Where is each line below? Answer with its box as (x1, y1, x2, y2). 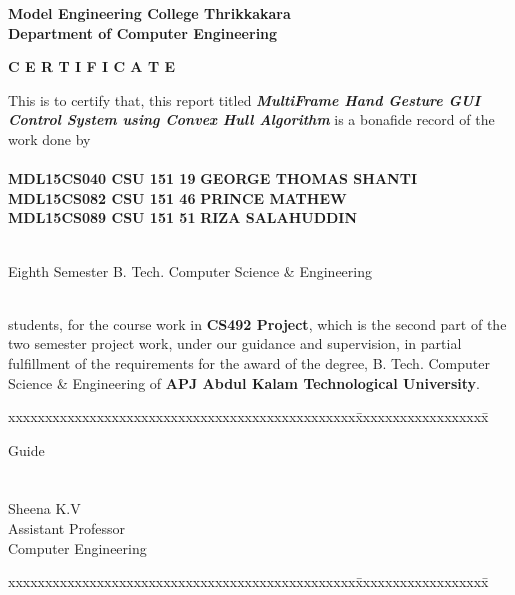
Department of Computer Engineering (8, 22, 278, 43)
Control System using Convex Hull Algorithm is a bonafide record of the (8, 109, 495, 130)
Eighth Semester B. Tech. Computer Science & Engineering (8, 260, 372, 281)
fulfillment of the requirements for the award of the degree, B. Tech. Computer (8, 352, 490, 373)
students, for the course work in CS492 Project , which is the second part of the (8, 313, 507, 334)
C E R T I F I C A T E (8, 56, 176, 77)
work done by (8, 128, 91, 149)
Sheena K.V (8, 498, 81, 519)
